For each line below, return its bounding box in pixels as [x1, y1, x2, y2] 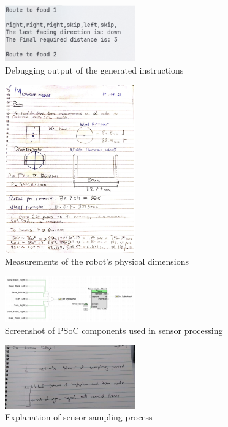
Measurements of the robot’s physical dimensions [5, 255, 189, 268]
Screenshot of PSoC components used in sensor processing [5, 323, 223, 336]
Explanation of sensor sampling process [5, 410, 153, 423]
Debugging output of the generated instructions [5, 64, 184, 77]
